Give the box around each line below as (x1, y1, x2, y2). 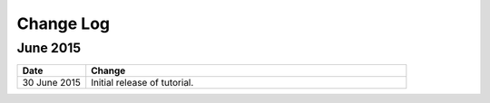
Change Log (16, 14, 111, 33)
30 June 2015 (22, 77, 81, 89)
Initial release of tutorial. (91, 77, 194, 89)
